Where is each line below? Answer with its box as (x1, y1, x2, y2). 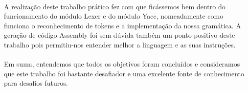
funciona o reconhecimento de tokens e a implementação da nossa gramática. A (4, 20, 241, 30)
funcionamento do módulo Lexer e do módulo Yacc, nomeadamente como (4, 11, 224, 21)
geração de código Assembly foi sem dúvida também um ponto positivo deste (4, 30, 235, 40)
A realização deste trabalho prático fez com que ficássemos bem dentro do (4, 1, 225, 11)
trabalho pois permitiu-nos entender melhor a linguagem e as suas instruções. (4, 39, 236, 49)
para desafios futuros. (4, 78, 68, 88)
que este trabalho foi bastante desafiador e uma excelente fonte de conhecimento (4, 68, 245, 78)
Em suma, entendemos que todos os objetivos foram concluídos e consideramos (4, 59, 240, 69)
